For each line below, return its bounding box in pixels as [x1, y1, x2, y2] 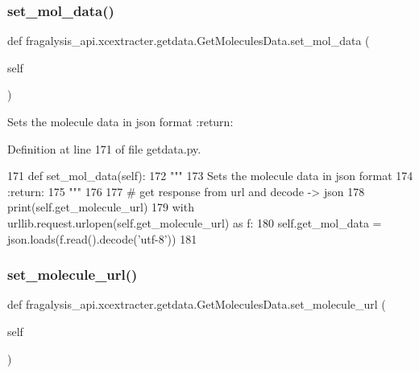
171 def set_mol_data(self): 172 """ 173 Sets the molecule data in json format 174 [7, 167, 413, 184]
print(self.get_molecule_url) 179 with [7, 199, 194, 215]
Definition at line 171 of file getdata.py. [7, 140, 201, 157]
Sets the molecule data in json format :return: [7, 113, 234, 129]
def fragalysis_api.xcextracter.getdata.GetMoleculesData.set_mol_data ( [7, 32, 370, 49]
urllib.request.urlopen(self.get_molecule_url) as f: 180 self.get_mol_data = [7, 214, 382, 231]
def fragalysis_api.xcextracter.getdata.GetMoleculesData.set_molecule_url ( [7, 296, 386, 313]
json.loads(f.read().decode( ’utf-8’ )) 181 [7, 230, 197, 247]
